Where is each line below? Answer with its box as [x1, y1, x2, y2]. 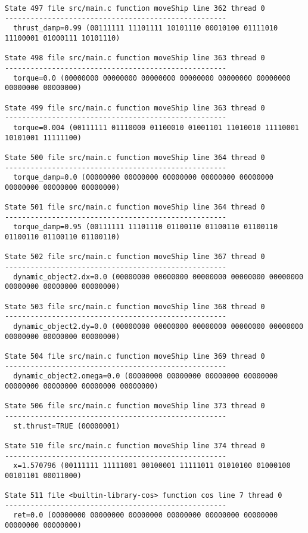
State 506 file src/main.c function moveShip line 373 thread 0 [5, 402, 265, 411]
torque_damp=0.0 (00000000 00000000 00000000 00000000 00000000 [13, 173, 274, 182]
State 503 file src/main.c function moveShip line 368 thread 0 [5, 302, 265, 311]
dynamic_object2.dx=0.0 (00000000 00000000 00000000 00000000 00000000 [13, 272, 304, 281]
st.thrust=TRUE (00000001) [13, 421, 120, 430]
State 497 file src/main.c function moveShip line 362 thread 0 [5, 4, 265, 13]
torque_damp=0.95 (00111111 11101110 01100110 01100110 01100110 [13, 223, 278, 232]
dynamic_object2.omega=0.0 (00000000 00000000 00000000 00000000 [13, 372, 278, 381]
